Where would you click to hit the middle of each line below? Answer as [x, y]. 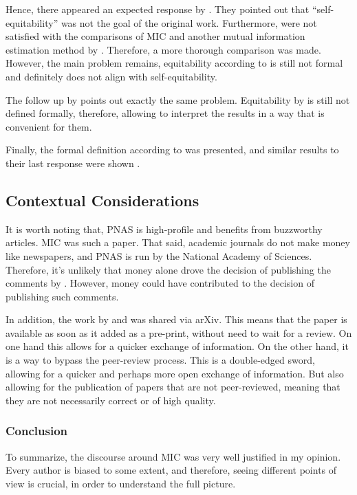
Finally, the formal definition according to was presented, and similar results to [172, 150]
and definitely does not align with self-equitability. [111, 76]
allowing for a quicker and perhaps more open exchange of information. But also [175, 373]
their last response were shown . [73, 163]
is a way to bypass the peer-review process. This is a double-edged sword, [160, 360]
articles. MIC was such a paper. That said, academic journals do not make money [178, 242]
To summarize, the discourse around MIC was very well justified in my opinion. [173, 456]
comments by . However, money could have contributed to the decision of [160, 283]
